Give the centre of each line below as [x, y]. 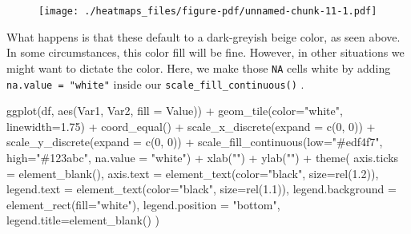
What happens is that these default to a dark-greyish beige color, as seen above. [203, 36]
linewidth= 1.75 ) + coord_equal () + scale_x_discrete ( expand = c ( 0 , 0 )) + [191, 126]
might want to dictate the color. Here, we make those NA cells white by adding [199, 67]
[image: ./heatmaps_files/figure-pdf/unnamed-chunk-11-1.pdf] [208, 11]
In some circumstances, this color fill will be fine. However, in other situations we [205, 52]
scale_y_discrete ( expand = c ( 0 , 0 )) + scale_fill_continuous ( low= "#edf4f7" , [195, 142]
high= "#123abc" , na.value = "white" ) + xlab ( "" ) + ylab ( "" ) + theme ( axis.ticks [203, 157]
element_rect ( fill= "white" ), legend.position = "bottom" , [143, 204]
